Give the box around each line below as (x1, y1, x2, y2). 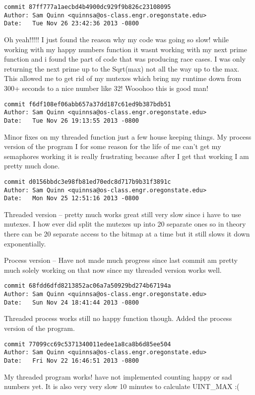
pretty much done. (4, 160, 60, 171)
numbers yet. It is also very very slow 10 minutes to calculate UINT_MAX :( (4, 381, 240, 392)
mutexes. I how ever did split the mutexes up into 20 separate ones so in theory (4, 219, 246, 229)
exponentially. (4, 238, 46, 248)
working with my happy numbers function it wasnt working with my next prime (4, 44, 247, 54)
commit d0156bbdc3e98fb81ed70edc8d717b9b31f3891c (4, 178, 171, 185)
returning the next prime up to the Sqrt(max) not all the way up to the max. (4, 63, 240, 74)
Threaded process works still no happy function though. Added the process (4, 313, 232, 323)
